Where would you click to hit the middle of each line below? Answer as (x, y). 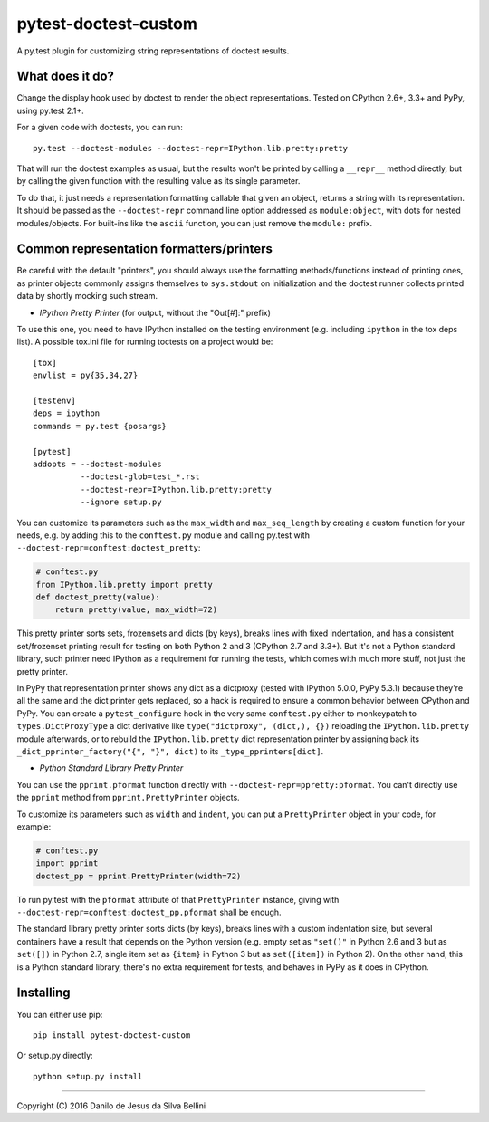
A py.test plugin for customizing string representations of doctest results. (153, 51)
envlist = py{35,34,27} (86, 375)
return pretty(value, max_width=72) (136, 610)
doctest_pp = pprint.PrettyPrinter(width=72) (139, 876)
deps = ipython (67, 413)
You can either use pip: (60, 1014)
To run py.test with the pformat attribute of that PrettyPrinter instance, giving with (178, 899)
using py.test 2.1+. (51, 110)
